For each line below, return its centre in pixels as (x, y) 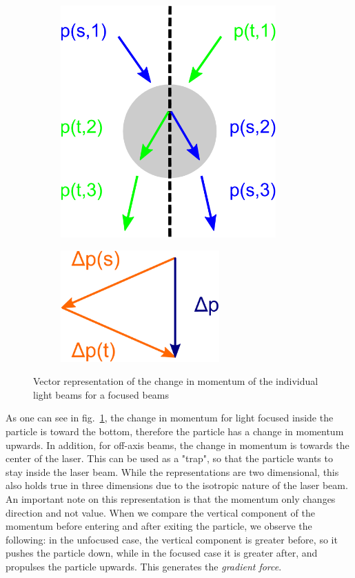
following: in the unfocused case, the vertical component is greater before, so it (172, 539)
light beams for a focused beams (101, 394)
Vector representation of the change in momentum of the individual (176, 381)
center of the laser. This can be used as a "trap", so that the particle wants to (169, 458)
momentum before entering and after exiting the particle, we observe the (159, 526)
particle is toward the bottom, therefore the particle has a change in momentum (175, 431)
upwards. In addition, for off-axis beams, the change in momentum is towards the (177, 445)
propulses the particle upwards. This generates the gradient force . (144, 566)
